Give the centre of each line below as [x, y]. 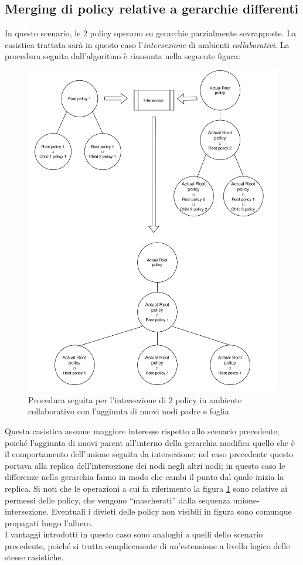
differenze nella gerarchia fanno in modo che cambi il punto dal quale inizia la [144, 477]
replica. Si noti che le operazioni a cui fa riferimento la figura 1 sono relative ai [146, 488]
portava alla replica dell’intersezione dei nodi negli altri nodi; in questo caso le [145, 465]
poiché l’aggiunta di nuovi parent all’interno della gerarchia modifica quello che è [150, 442]
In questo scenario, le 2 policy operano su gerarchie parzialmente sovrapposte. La [151, 33]
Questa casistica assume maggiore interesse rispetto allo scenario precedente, [142, 430]
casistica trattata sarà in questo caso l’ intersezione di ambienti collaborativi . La [147, 44]
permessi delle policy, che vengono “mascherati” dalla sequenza [118, 500]
